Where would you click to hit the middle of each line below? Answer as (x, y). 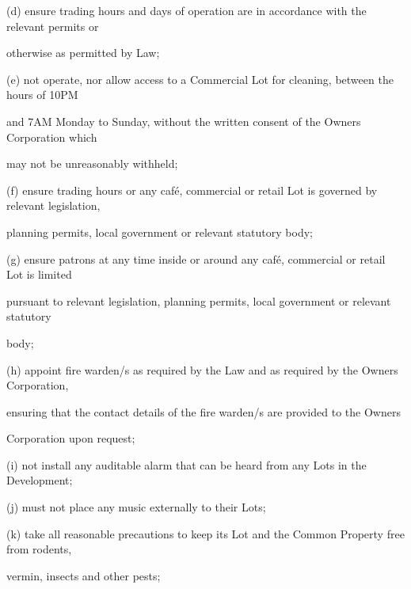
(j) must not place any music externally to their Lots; (136, 507)
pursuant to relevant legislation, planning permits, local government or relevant (199, 300)
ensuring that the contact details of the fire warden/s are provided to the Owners (204, 411)
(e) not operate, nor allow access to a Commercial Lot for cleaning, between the (200, 79)
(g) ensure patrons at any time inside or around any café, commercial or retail (196, 258)
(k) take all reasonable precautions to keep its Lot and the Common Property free (205, 533)
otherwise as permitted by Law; (83, 53)
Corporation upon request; (71, 438)
